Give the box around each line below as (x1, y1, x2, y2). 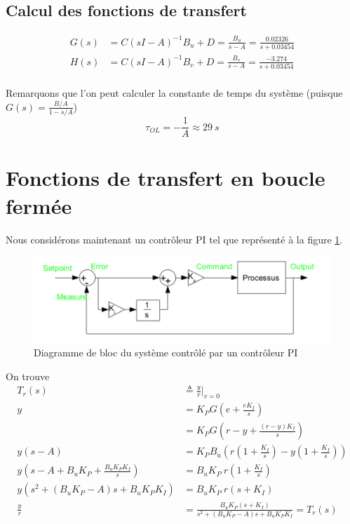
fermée (6, 191, 72, 220)
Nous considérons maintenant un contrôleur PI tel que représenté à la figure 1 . (6, 231, 343, 246)
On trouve (6, 368, 50, 383)
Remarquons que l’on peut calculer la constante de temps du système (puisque (6, 85, 343, 100)
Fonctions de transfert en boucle (6, 163, 325, 192)
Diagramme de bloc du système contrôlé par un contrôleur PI (34, 345, 298, 360)
